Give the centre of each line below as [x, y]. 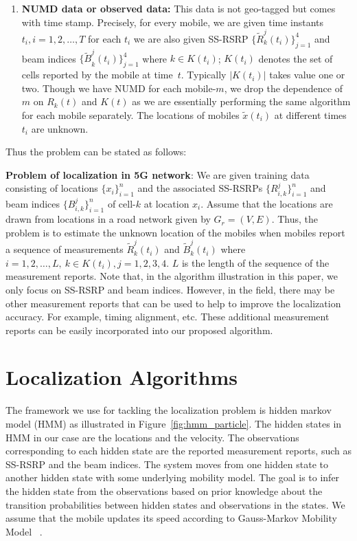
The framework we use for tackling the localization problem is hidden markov [169, 410]
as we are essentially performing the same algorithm [241, 101]
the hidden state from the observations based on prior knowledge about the [164, 490]
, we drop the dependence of [283, 88]
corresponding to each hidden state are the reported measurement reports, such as [178, 451]
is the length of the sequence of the [255, 262]
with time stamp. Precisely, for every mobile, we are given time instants [173, 22]
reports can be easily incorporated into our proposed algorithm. [139, 330]
